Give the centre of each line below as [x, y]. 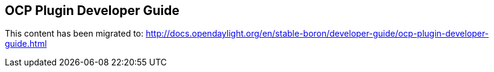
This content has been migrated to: [74, 34]
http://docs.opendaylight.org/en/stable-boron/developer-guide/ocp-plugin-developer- [317, 34]
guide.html [26, 44]
